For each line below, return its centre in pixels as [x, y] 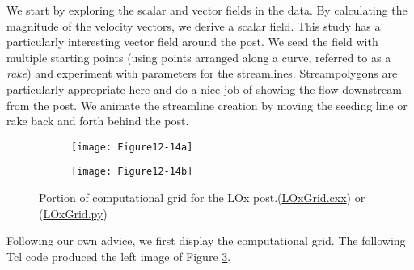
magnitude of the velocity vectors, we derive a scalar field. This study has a [194, 25]
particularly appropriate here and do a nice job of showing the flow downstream [204, 89]
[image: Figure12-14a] [132, 147]
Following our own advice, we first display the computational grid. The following [206, 240]
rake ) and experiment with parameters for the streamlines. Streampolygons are [202, 73]
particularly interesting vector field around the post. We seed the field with [192, 42]
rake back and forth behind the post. [98, 121]
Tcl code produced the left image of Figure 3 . [119, 256]
